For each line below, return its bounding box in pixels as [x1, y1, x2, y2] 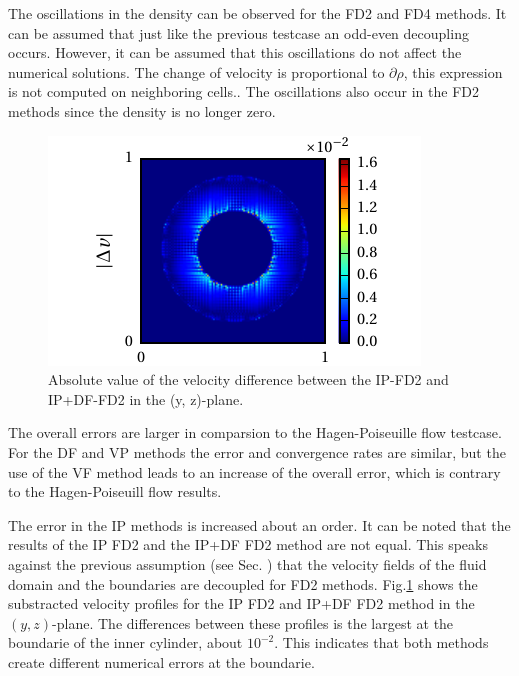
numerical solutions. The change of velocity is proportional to [8, 61, 385, 82]
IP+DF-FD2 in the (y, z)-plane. [48, 388, 244, 409]
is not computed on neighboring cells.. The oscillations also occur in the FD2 [8, 81, 480, 102]
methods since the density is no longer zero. [8, 100, 276, 121]
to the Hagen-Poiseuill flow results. [8, 481, 222, 502]
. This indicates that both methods [274, 632, 489, 653]
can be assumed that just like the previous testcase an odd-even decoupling [8, 22, 469, 43]
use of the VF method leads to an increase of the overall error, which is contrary [8, 461, 501, 482]
